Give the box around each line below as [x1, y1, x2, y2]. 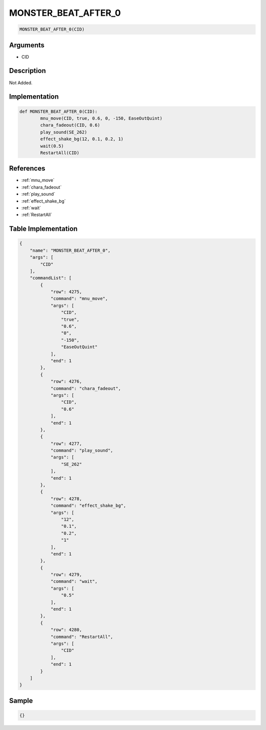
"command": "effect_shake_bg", [50, 503, 127, 509]
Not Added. [9, 79, 33, 86]
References [9, 164, 45, 173]
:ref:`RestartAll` [21, 212, 52, 218]
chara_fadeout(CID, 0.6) [40, 122, 100, 128]
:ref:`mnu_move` [21, 177, 55, 183]
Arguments [9, 41, 45, 49]
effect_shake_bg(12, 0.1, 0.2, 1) [40, 136, 124, 142]
